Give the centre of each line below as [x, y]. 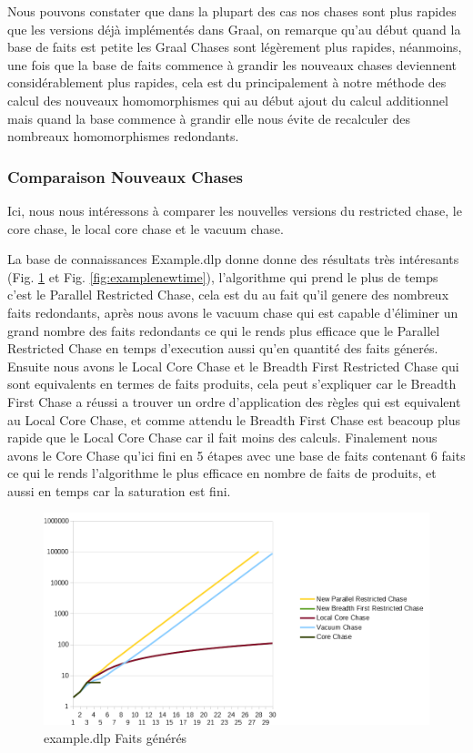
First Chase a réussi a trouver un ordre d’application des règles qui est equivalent [234, 401]
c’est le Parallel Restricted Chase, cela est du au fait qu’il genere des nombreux [228, 295]
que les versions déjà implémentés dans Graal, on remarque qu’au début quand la [234, 29]
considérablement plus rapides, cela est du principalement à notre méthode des [227, 82]
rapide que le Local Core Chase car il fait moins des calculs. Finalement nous [222, 438]
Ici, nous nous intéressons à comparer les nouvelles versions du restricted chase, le [235, 210]
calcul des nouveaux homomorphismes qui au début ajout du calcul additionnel [228, 100]
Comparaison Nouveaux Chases [126, 176]
